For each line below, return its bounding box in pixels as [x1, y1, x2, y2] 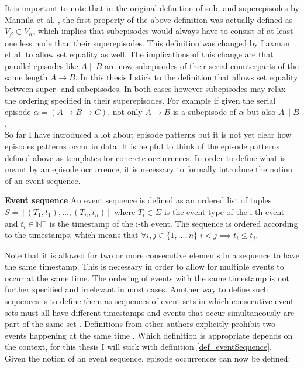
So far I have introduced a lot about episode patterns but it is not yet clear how [5, 128, 292, 141]
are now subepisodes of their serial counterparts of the [105, 59, 299, 71]
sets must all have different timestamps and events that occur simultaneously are [5, 306, 295, 318]
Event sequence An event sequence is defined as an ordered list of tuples [5, 194, 272, 206]
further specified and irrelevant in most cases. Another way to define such [5, 283, 268, 295]
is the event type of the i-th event [164, 205, 285, 217]
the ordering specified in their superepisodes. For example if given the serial [5, 94, 276, 106]
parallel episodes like [5, 59, 78, 71]
